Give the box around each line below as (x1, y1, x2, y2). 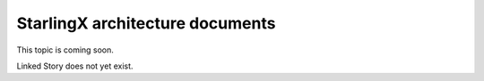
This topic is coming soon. (16, 45, 114, 55)
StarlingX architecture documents (16, 13, 276, 33)
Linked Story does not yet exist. (16, 61, 134, 71)
